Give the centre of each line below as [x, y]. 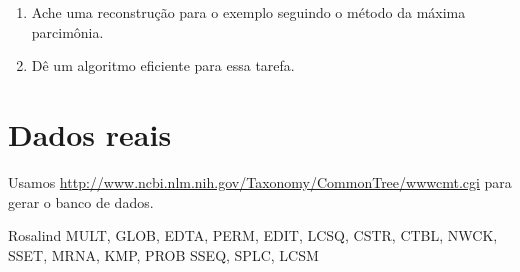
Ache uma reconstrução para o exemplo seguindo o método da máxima [248, 12]
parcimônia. [67, 31]
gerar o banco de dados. [81, 201]
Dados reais [90, 133]
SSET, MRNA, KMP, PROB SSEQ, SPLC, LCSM [163, 254]
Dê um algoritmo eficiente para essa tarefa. [163, 65]
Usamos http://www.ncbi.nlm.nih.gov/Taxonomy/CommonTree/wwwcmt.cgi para [260, 181]
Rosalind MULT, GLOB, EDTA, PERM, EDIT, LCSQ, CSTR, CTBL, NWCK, [253, 235]
